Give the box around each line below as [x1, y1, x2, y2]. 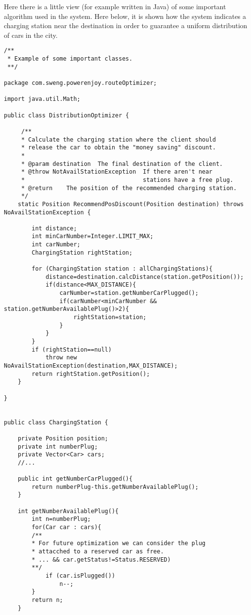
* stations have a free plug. [21, 176, 234, 183]
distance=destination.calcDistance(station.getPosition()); [45, 273, 244, 280]
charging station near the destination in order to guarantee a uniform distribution [4, 20, 248, 31]
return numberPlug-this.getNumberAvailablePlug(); [32, 483, 199, 490]
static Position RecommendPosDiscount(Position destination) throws [17, 200, 244, 208]
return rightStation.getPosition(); [32, 370, 150, 377]
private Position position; [17, 435, 108, 442]
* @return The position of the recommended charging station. [21, 184, 237, 192]
